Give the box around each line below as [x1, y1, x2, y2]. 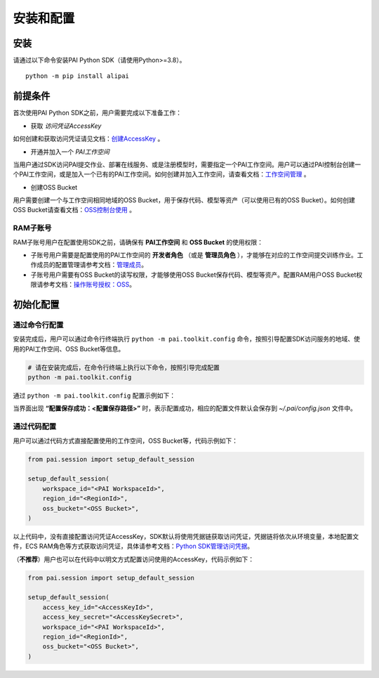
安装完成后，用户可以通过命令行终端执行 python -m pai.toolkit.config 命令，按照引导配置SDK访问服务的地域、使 [13, 334, 361, 344]
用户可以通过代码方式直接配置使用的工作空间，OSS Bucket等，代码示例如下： [13, 436, 239, 445]
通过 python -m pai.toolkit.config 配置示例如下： [13, 391, 175, 400]
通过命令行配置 [13, 320, 64, 330]
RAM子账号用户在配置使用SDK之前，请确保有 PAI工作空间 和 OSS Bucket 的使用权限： [13, 237, 263, 246]
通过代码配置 [13, 422, 57, 431]
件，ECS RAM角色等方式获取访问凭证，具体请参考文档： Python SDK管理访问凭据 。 [13, 542, 254, 551]
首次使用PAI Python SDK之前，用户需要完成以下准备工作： [13, 109, 182, 117]
